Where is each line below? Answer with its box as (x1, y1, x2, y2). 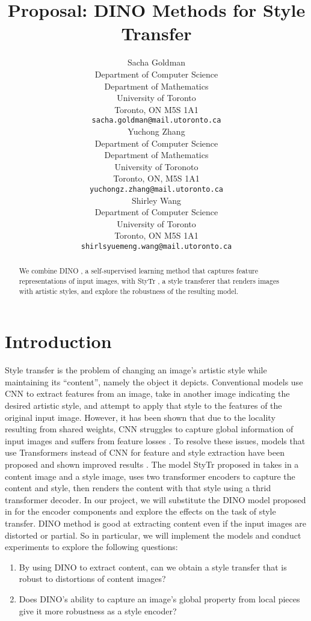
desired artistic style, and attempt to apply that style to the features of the (5, 399, 282, 412)
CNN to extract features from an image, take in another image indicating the (5, 387, 290, 400)
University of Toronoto (114, 160, 199, 173)
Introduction (5, 329, 112, 353)
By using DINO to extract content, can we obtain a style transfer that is (19, 560, 287, 573)
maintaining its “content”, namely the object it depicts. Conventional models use (5, 375, 303, 388)
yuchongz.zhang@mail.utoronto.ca (90, 185, 223, 194)
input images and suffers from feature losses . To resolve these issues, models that (5, 434, 306, 447)
